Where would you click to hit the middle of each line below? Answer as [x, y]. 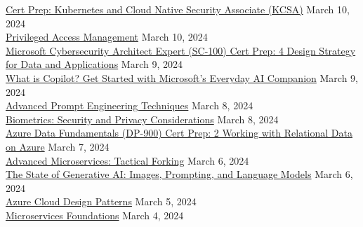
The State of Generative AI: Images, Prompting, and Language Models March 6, [179, 174]
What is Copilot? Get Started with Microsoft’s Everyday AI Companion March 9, [182, 77]
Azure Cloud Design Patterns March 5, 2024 [101, 201]
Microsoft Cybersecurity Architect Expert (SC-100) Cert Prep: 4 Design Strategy [181, 50]
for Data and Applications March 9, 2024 [94, 64]
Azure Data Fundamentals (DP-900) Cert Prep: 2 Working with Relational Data [179, 133]
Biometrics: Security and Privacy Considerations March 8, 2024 [142, 119]
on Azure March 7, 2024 [58, 146]
